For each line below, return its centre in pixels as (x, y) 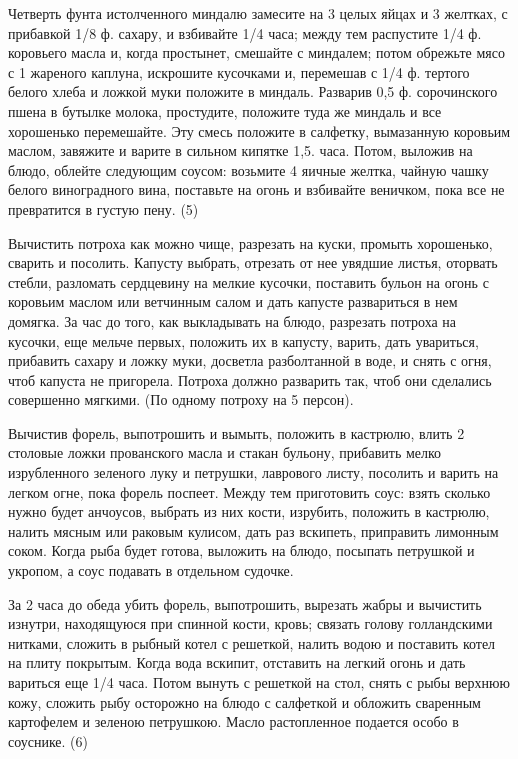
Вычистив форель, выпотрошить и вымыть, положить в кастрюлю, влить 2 (236, 432)
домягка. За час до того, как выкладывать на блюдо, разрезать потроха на (232, 320)
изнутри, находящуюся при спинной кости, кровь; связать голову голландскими (250, 623)
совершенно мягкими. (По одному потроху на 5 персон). (181, 399)
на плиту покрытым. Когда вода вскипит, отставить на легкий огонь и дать (237, 662)
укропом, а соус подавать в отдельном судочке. (151, 570)
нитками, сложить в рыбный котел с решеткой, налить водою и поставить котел (252, 642)
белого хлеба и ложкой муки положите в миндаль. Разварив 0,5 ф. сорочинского (253, 91)
